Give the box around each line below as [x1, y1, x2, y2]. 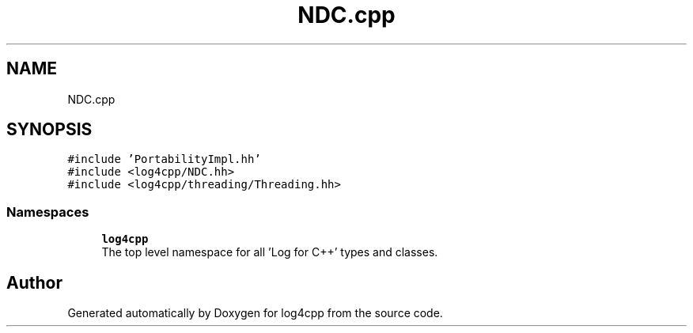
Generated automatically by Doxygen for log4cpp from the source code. [67, 306, 443, 320]
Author [6, 272, 62, 293]
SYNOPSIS [6, 119, 93, 140]
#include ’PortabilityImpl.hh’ [67, 153, 261, 166]
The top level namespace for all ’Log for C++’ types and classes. [101, 245, 438, 259]
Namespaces [6, 203, 89, 220]
